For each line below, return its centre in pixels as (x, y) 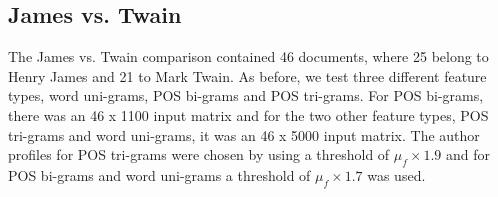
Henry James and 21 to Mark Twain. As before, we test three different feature (247, 75)
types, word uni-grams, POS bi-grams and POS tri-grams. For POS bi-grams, (246, 95)
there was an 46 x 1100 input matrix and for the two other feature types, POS (248, 114)
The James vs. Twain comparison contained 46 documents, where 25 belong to (248, 56)
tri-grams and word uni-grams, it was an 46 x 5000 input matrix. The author (244, 134)
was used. (396, 174)
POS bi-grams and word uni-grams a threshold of (159, 174)
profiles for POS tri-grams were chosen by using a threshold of (199, 154)
